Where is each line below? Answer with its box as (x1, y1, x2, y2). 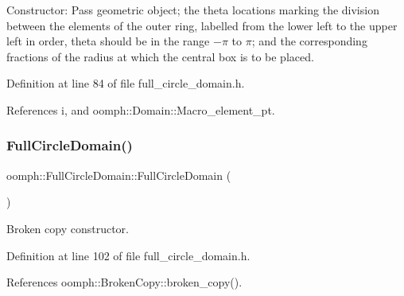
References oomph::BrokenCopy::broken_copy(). (6, 274, 243, 290)
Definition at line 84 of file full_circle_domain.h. (6, 75, 245, 92)
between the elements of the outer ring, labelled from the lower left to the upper (6, 17, 398, 33)
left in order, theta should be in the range (6, 33, 210, 49)
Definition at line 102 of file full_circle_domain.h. (6, 247, 251, 263)
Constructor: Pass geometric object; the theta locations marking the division (6, 2, 379, 18)
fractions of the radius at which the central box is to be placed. (6, 48, 314, 64)
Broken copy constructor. (6, 220, 129, 236)
